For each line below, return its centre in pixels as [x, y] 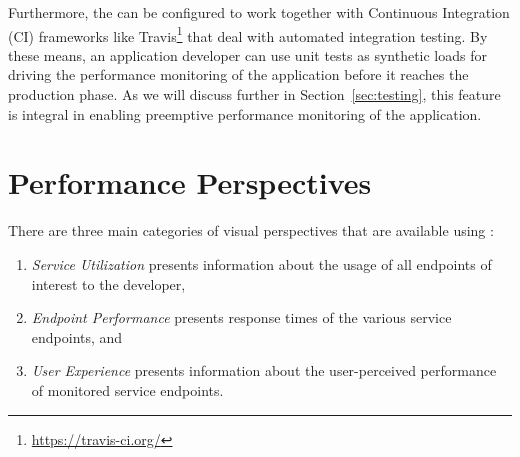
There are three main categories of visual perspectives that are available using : [251, 230]
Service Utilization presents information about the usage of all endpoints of [261, 263]
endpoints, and [77, 336]
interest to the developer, [108, 283]
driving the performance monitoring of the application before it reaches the [238, 74]
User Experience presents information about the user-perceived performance [264, 370]
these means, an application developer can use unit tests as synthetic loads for [247, 54]
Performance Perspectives [190, 182]
